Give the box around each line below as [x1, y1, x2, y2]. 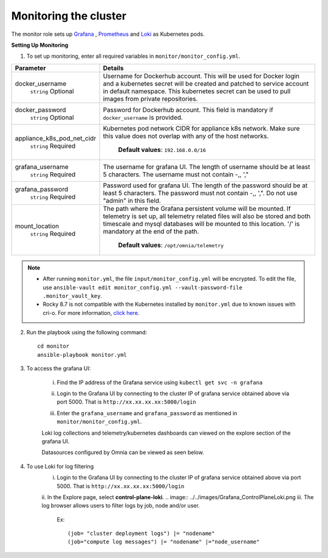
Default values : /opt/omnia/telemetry [118, 241, 224, 249]
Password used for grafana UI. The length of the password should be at [103, 181, 308, 190]
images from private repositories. [103, 94, 198, 103]
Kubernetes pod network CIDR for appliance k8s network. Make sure [103, 124, 300, 133]
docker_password [15, 105, 66, 114]
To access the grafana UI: [26, 365, 91, 372]
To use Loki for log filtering [26, 463, 94, 470]
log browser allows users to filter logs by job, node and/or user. [41, 502, 200, 509]
